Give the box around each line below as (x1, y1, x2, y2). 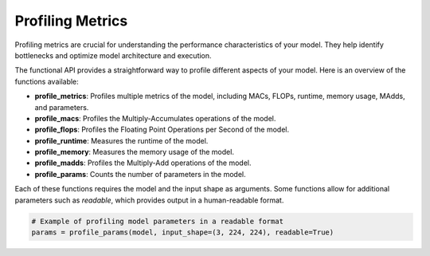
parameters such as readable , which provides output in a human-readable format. (14, 195, 284, 205)
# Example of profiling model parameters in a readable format (31, 216, 284, 226)
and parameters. (34, 102, 89, 112)
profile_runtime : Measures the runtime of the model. (34, 136, 209, 145)
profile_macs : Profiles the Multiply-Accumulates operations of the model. (34, 113, 276, 123)
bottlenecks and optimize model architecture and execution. (14, 50, 212, 60)
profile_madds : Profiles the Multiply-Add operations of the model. (34, 158, 252, 167)
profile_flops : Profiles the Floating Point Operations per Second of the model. (34, 124, 290, 135)
